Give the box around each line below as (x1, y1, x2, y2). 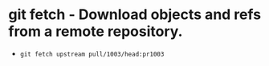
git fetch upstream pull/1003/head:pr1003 (19, 50, 165, 58)
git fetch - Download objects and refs (8, 6, 262, 24)
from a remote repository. (8, 22, 183, 41)
